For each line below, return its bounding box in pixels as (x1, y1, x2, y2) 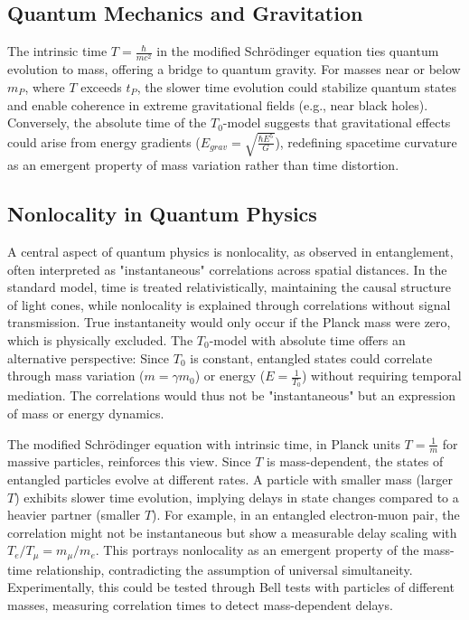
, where (24, 77, 65, 96)
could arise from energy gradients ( (7, 132, 201, 151)
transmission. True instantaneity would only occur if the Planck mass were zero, (7, 313, 451, 332)
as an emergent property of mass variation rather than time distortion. (7, 155, 399, 174)
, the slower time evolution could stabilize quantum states (136, 77, 457, 96)
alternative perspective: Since (7, 348, 170, 367)
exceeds (80, 77, 122, 96)
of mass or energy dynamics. (7, 404, 164, 423)
